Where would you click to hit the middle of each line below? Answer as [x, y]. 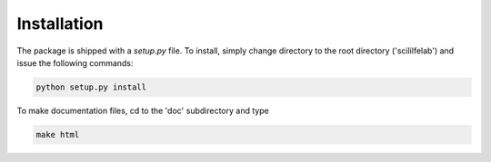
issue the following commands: [75, 62]
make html [58, 134]
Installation [60, 24]
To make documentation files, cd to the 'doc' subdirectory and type [143, 110]
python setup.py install [91, 87]
